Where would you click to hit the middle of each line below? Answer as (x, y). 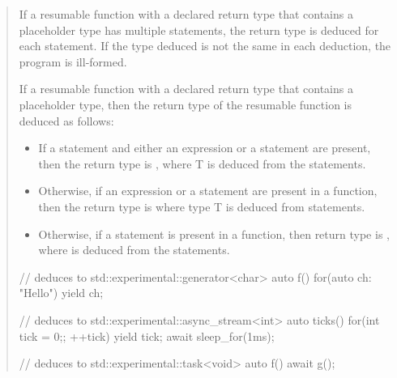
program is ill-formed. (73, 61)
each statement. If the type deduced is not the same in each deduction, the (205, 46)
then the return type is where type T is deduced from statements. (202, 206)
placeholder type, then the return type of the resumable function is (186, 104)
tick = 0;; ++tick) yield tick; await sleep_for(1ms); (147, 336)
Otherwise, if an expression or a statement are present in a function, (208, 191)
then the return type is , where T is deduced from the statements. (202, 163)
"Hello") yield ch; (61, 293)
